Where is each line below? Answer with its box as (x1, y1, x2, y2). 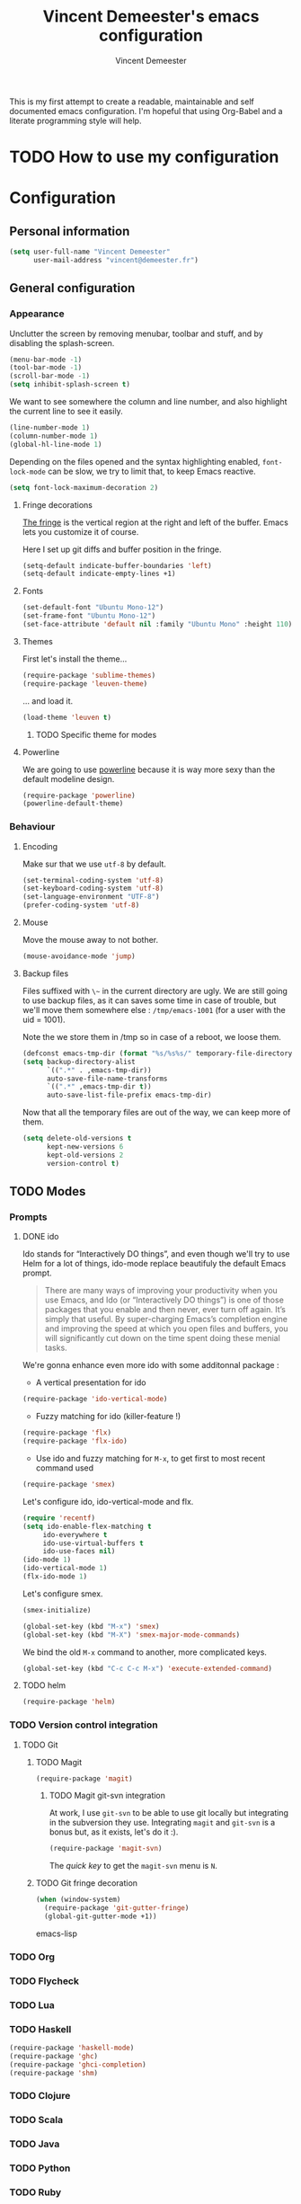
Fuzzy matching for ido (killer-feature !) (35, 1411, 181, 1422)
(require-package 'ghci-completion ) (9, 2060, 146, 2069)
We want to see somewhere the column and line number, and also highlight (9, 396, 288, 407)
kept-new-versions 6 (46, 1142, 124, 1151)
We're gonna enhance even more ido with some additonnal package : (22, 1360, 279, 1371)
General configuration (9, 280, 136, 296)
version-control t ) (46, 1159, 120, 1168)
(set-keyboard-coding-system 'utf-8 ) (22, 884, 164, 893)
